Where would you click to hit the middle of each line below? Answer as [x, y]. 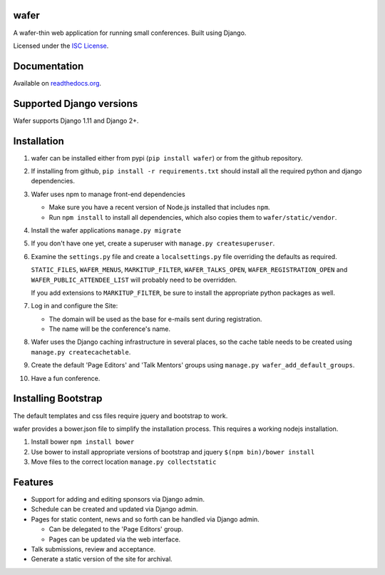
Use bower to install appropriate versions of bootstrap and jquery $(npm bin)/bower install [173, 452]
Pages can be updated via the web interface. [115, 539]
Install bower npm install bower [83, 442]
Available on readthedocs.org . [57, 83]
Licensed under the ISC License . [61, 46]
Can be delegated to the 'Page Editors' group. [116, 529]
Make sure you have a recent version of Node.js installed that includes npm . [159, 208]
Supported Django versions [76, 103]
